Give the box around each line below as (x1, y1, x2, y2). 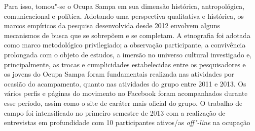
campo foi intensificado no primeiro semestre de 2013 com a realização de (4, 107, 225, 118)
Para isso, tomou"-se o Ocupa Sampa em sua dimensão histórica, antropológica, (4, 1, 245, 11)
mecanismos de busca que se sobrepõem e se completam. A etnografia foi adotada (4, 30, 251, 40)
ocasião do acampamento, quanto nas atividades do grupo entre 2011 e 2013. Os (4, 78, 246, 88)
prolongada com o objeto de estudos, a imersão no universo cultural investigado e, (4, 49, 252, 59)
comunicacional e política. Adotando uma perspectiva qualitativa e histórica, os (4, 10, 244, 21)
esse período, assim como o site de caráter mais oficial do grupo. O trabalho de (4, 97, 243, 108)
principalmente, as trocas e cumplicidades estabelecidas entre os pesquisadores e (4, 59, 246, 69)
